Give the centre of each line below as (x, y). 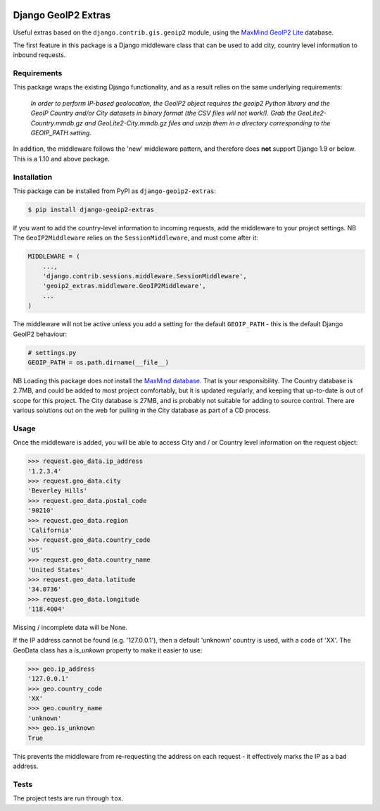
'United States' (56, 570)
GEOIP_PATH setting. (61, 133)
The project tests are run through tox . (68, 798)
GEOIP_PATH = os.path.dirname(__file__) (98, 362)
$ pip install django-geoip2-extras (91, 209)
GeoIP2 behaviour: (40, 334)
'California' (50, 530)
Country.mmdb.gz (57, 123)
